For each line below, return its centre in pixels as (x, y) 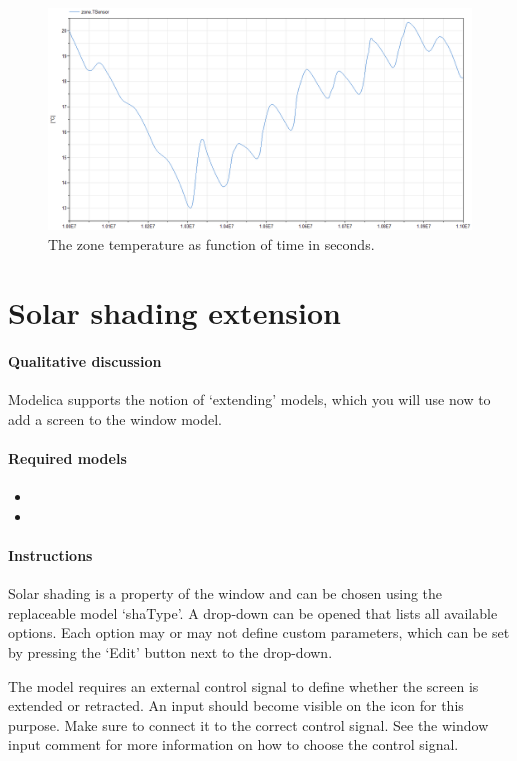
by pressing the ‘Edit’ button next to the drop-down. (170, 652)
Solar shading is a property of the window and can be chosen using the (225, 593)
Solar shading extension (174, 312)
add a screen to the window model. (115, 418)
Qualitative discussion (85, 361)
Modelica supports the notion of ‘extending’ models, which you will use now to (249, 399)
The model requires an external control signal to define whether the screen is (243, 685)
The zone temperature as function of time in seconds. (211, 243)
